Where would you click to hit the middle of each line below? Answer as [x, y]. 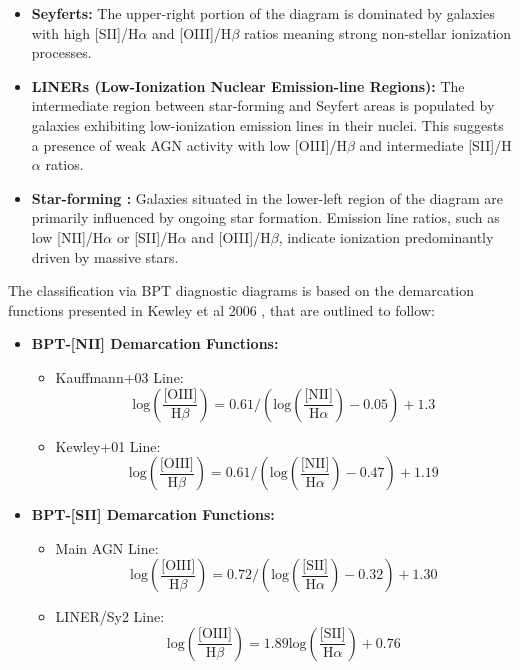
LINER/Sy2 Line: [110, 616]
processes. [61, 52]
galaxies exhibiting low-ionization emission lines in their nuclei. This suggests [267, 124]
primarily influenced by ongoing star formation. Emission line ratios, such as [265, 217]
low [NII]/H [67, 236]
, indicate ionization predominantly [386, 236]
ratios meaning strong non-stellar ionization [377, 32]
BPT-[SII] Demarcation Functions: [153, 514]
